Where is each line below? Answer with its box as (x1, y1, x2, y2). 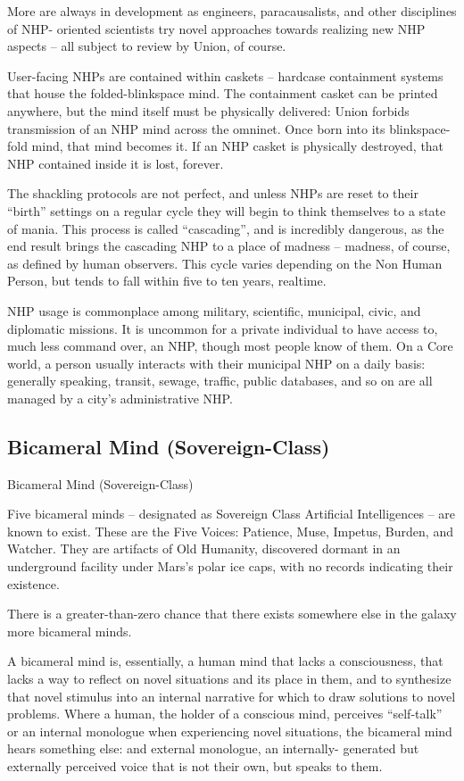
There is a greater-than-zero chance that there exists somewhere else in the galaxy (7, 604, 457, 623)
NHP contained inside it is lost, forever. (7, 154, 224, 172)
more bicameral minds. (7, 621, 132, 640)
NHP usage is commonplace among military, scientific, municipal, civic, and (7, 301, 421, 320)
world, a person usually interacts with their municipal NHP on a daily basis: (7, 353, 426, 372)
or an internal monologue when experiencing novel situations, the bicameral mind (7, 721, 452, 740)
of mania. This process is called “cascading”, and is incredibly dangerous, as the (7, 219, 444, 237)
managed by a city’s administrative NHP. (7, 388, 233, 407)
